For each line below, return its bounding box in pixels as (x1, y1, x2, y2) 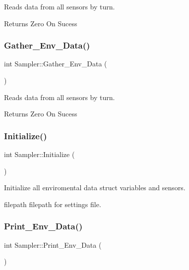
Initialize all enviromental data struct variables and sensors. (4, 182, 186, 193)
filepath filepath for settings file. (4, 199, 101, 209)
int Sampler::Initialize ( (4, 149, 75, 159)
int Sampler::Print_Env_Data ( (4, 239, 102, 250)
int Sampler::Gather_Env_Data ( (4, 58, 107, 69)
